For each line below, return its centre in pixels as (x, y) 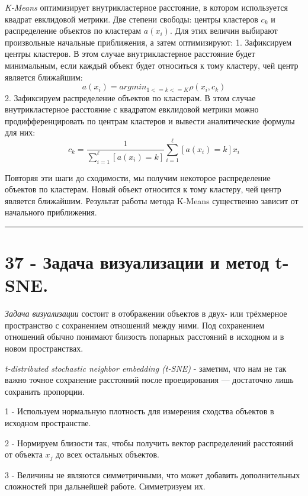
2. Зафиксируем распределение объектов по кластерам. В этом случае (130, 97)
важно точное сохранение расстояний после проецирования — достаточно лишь (149, 380)
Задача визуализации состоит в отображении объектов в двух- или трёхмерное (146, 313)
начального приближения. (51, 212)
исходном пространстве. (48, 422)
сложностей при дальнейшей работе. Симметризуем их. (105, 486)
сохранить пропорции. (45, 391)
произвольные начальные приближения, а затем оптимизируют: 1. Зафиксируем (148, 42)
